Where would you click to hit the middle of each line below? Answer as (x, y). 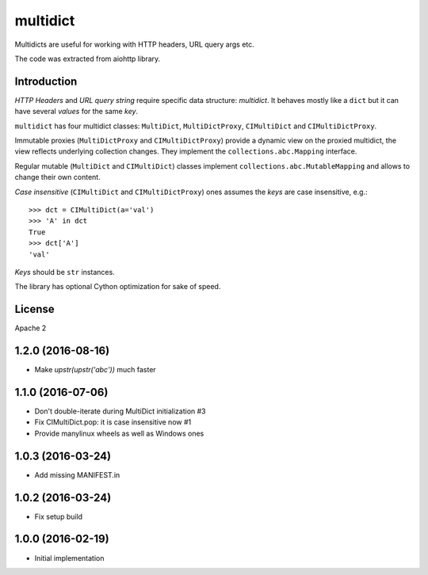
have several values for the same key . (76, 112)
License (34, 309)
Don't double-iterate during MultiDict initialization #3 (120, 411)
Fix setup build (59, 516)
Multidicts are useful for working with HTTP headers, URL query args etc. (135, 44)
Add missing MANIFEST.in (77, 474)
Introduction (46, 81)
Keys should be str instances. (65, 272)
